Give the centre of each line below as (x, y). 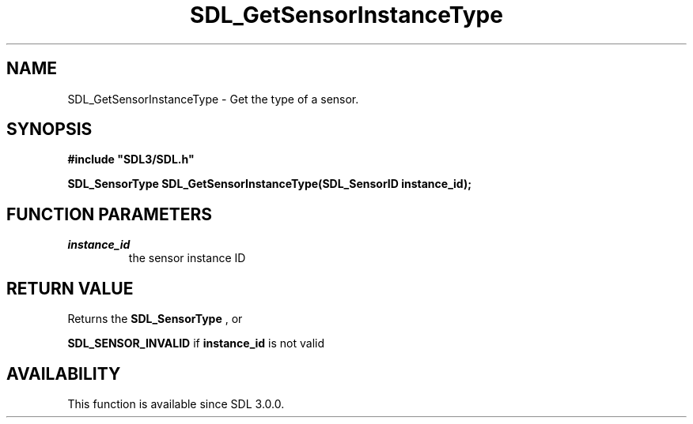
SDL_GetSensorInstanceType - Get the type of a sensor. (213, 99)
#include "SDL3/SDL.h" (131, 159)
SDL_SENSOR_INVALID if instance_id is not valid (196, 343)
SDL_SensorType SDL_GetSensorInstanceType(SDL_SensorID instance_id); (269, 184)
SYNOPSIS (49, 129)
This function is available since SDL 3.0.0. (176, 403)
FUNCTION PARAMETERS (109, 214)
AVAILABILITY (64, 373)
